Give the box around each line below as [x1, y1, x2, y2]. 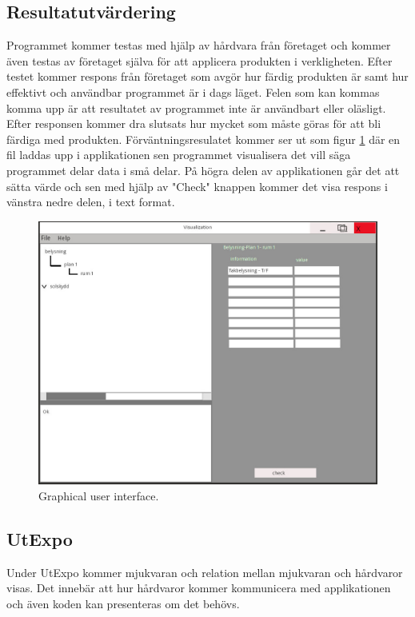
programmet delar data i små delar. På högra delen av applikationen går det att [6, 161, 400, 178]
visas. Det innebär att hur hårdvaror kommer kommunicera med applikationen [6, 579, 391, 596]
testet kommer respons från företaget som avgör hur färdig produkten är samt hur [6, 68, 409, 85]
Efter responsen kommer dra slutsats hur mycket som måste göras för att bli [6, 115, 381, 132]
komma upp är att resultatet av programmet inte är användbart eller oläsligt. [6, 99, 386, 116]
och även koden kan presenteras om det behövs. [6, 595, 240, 611]
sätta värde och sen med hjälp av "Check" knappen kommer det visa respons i [6, 177, 388, 194]
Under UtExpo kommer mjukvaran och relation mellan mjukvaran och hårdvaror [6, 563, 403, 580]
